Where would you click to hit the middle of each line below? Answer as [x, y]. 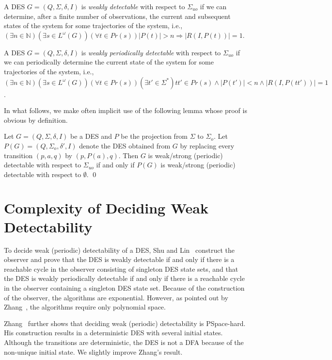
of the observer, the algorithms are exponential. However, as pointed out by [116, 297]
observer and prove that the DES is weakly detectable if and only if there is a [119, 259]
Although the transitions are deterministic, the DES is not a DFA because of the [124, 342]
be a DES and [91, 136]
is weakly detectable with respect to [133, 6]
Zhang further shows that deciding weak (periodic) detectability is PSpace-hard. [125, 323]
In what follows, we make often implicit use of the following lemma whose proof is [126, 110]
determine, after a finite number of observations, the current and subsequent [117, 16]
